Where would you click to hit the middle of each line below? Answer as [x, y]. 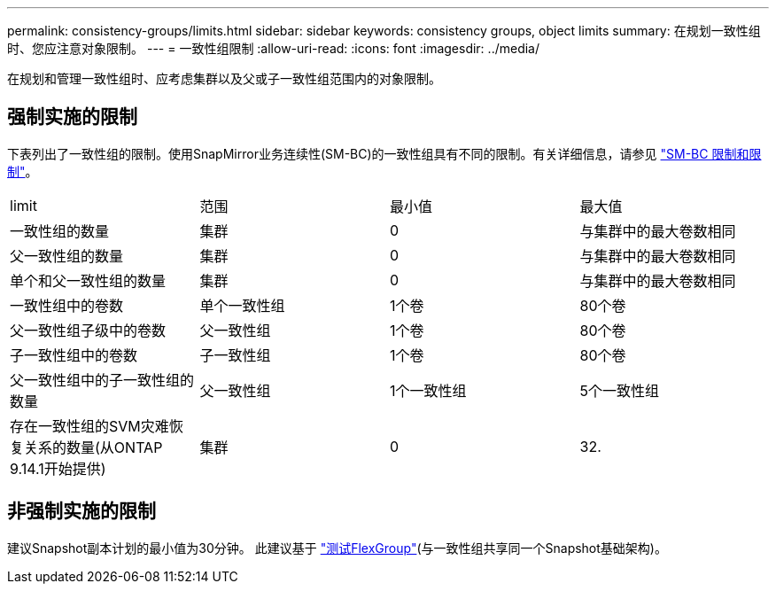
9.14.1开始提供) [58, 468]
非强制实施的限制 [81, 511]
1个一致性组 [428, 390]
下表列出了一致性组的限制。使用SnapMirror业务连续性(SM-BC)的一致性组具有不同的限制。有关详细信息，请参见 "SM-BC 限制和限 [384, 153]
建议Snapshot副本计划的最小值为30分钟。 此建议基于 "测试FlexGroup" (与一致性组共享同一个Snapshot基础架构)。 [337, 548]
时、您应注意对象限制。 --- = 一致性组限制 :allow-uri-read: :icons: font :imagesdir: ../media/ [274, 48]
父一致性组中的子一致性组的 [102, 380]
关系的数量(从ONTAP [93, 447]
